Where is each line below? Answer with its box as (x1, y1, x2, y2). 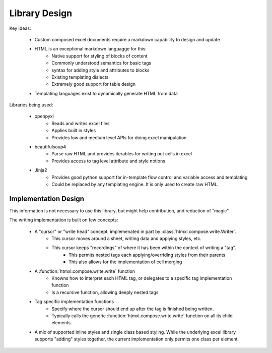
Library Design (9, 8, 73, 19)
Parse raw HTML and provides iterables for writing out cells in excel (51, 151, 192, 157)
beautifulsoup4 (34, 144, 66, 150)
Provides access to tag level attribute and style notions (51, 158, 166, 164)
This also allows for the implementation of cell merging (69, 259, 182, 265)
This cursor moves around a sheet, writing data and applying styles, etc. (51, 236, 201, 242)
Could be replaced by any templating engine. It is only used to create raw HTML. (51, 181, 219, 187)
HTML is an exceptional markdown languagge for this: (34, 46, 147, 52)
